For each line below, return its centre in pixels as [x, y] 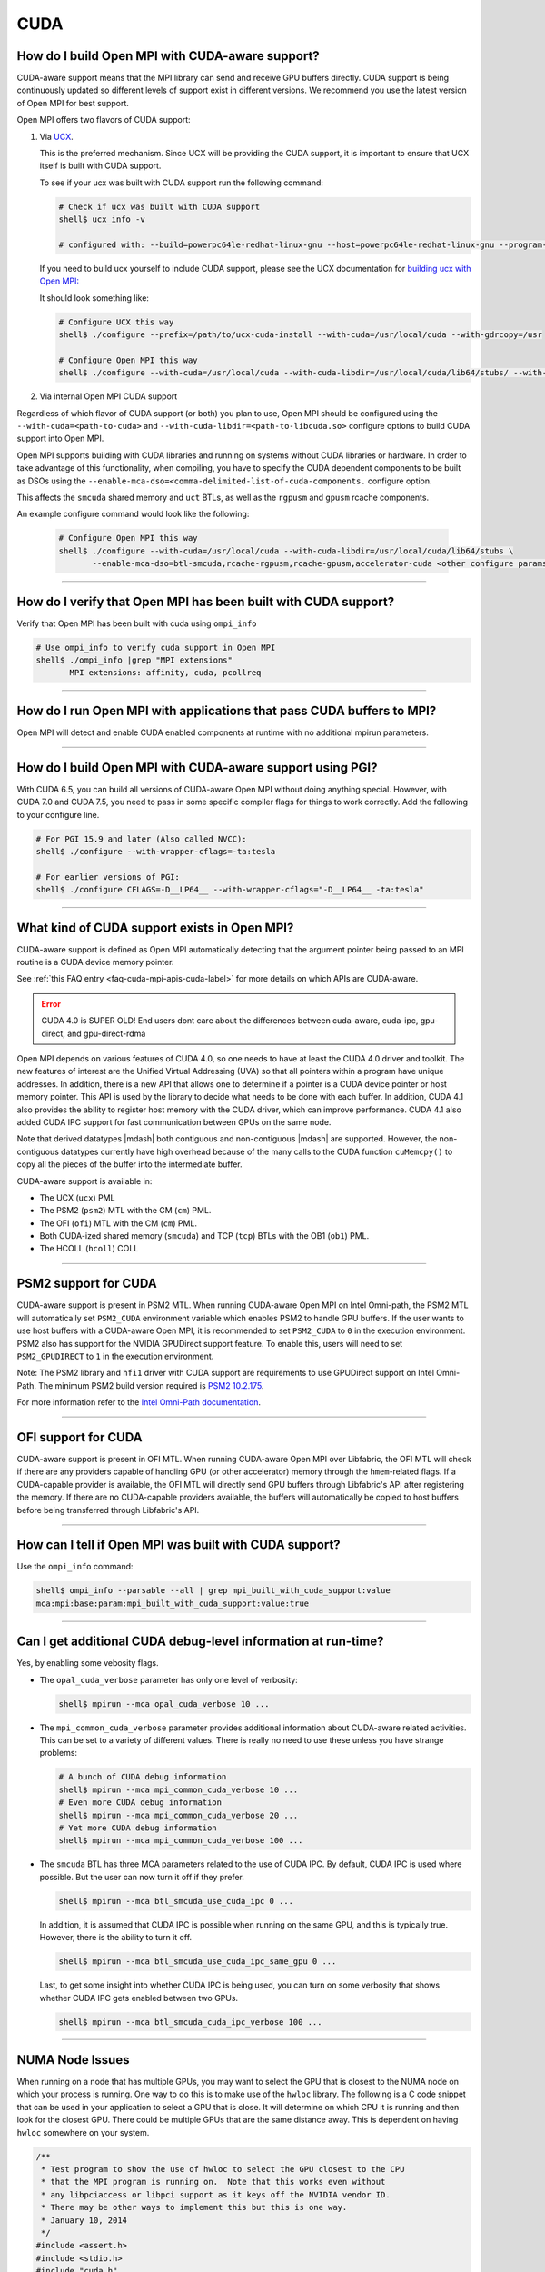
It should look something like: [94, 298]
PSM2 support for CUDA [87, 1284]
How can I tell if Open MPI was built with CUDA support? [178, 1545]
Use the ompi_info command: [75, 1567]
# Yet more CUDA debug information [138, 1828]
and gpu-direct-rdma [106, 1033]
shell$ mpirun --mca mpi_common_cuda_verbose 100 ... [181, 1841]
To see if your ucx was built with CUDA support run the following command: [182, 183]
